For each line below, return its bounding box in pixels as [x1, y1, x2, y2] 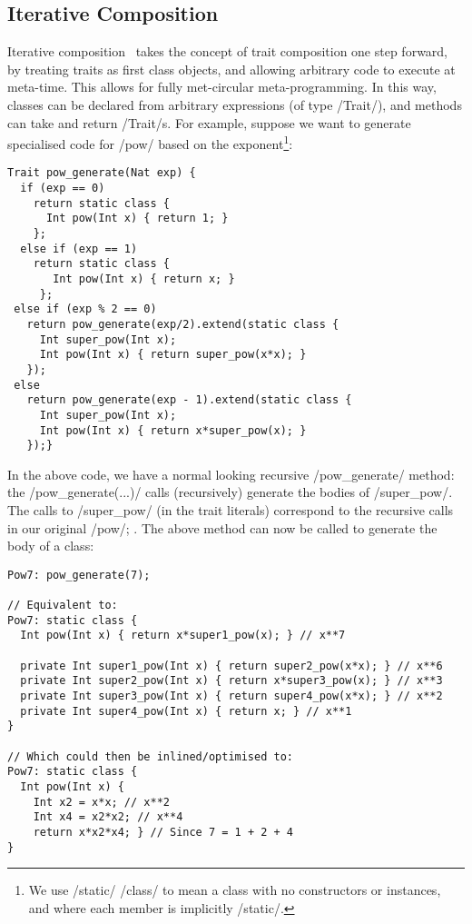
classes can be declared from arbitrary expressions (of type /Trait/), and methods [7, 94, 462, 114]
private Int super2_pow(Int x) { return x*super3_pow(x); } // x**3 [20, 674, 443, 688]
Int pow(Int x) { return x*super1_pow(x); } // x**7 [20, 629, 346, 642]
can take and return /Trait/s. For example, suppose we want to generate [7, 113, 411, 132]
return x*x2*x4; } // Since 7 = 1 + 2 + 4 [33, 826, 293, 840]
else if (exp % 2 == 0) [14, 303, 157, 316]
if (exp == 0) [20, 182, 105, 195]
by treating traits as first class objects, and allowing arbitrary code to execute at [7, 59, 456, 78]
